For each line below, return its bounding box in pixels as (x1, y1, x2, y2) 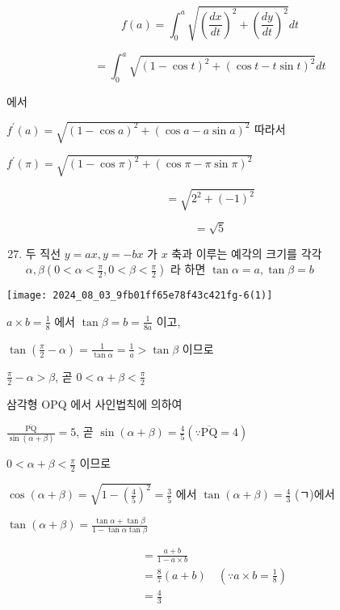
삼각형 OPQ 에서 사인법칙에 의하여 (6, 395, 183, 412)
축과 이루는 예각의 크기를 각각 (171, 244, 322, 261)
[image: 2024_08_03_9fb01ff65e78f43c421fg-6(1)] (6, 290, 273, 302)
